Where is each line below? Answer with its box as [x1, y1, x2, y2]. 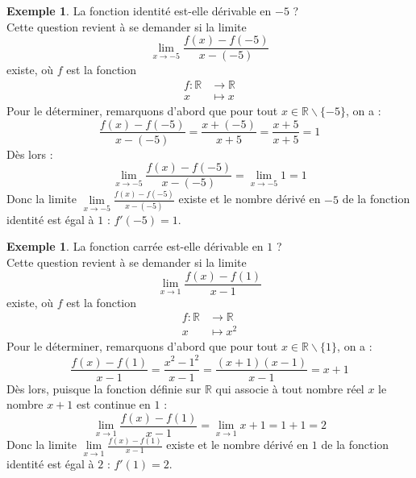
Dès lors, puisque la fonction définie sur [6, 380, 202, 397]
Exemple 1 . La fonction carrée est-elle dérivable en [6, 238, 264, 255]
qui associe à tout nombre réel [215, 380, 364, 397]
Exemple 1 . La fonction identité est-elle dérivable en [6, 2, 272, 19]
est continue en [77, 396, 151, 413]
